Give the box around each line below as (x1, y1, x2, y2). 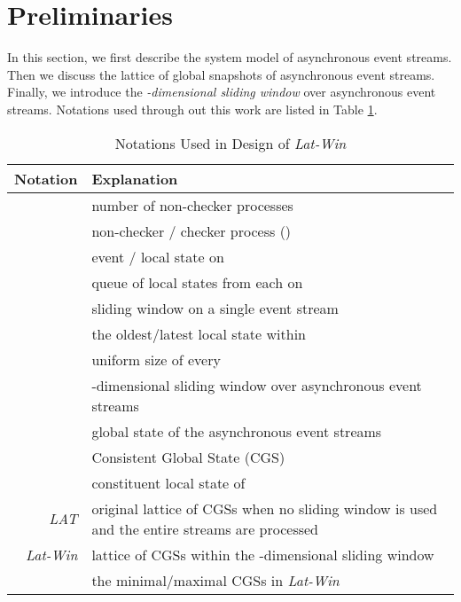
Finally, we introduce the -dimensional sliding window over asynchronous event (7, 82, 436, 101)
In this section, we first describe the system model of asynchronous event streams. (7, 48, 452, 66)
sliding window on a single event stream (91, 297, 339, 318)
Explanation (91, 168, 178, 189)
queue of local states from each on (91, 271, 303, 293)
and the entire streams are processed (91, 518, 318, 539)
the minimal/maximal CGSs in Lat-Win (91, 569, 340, 590)
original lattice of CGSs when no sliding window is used (91, 497, 438, 519)
